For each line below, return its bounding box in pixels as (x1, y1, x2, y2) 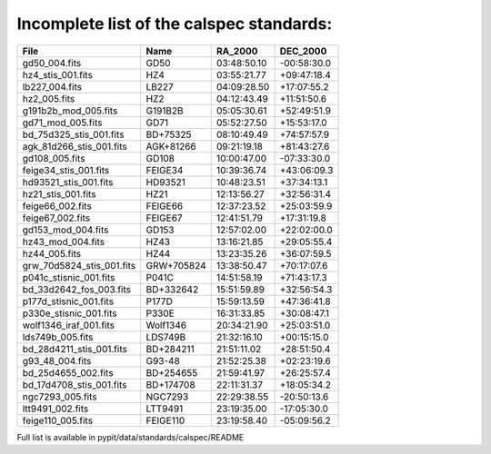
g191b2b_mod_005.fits (22, 104, 118, 117)
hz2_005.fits (22, 92, 75, 104)
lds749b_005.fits (22, 331, 94, 343)
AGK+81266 (145, 140, 197, 153)
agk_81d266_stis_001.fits (22, 140, 127, 153)
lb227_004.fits (22, 80, 82, 93)
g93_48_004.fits (22, 354, 92, 367)
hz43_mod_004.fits (22, 235, 105, 248)
